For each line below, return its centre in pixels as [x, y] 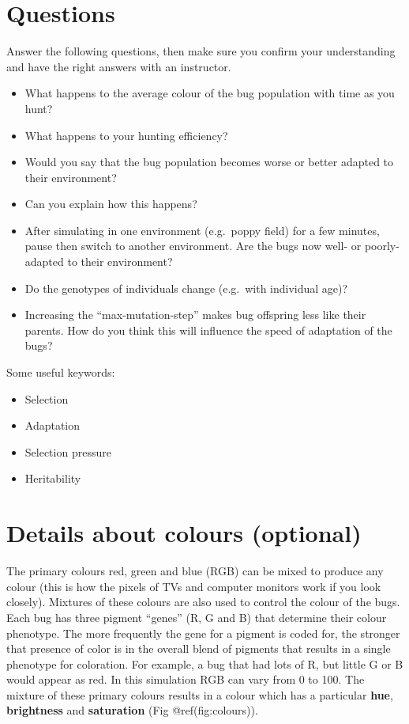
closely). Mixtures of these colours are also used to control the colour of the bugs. [203, 602]
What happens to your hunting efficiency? [126, 135]
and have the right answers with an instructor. [119, 66]
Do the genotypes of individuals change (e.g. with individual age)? [186, 288]
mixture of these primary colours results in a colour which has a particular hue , [200, 694]
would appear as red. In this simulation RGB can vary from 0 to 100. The [186, 679]
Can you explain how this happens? [111, 204]
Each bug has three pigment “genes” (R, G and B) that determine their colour [197, 617]
